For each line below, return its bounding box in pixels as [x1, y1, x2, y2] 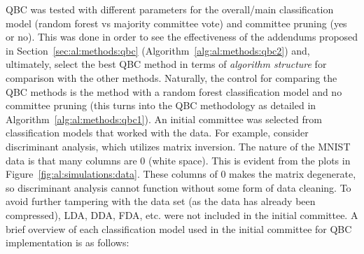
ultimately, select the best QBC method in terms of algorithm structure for [6, 57, 327, 71]
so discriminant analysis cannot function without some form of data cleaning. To [6, 180, 351, 195]
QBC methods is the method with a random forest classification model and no [6, 84, 342, 99]
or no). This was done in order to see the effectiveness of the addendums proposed [6, 29, 358, 44]
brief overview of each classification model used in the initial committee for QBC [6, 221, 352, 236]
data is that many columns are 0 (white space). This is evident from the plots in [6, 153, 351, 167]
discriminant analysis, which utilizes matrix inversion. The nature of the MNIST [6, 139, 351, 153]
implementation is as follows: [6, 235, 129, 250]
